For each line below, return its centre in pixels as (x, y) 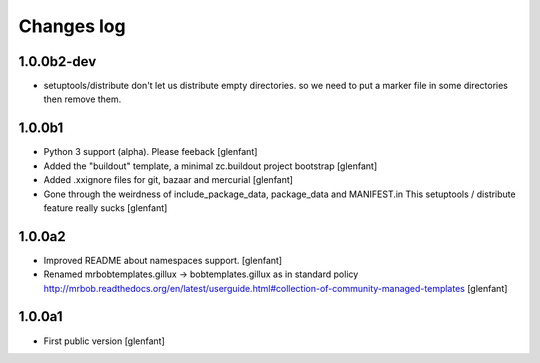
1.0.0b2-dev (57, 61)
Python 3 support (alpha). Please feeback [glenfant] (150, 152)
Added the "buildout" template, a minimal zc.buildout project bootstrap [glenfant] (210, 166)
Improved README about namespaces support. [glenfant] (163, 260)
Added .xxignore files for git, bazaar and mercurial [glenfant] (168, 180)
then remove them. (82, 99)
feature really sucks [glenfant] (105, 207)
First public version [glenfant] (104, 341)
